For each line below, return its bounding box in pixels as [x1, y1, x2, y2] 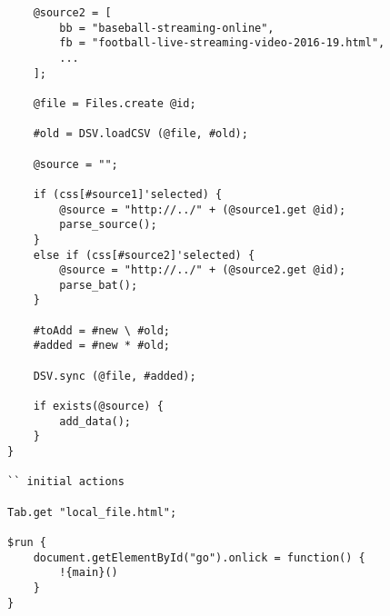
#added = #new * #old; [33, 339, 170, 353]
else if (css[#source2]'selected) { [33, 248, 255, 262]
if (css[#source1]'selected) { [33, 187, 223, 201]
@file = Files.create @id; [33, 96, 196, 110]
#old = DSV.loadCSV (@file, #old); [33, 127, 248, 141]
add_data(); [59, 414, 132, 428]
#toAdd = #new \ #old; [33, 323, 170, 337]
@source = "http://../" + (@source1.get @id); [59, 203, 346, 216]
